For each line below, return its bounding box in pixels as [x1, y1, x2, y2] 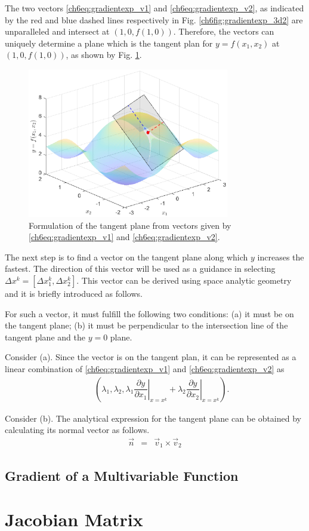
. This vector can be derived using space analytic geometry [76, 274, 292, 286]
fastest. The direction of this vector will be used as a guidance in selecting [5, 262, 276, 275]
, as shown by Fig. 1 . [66, 48, 142, 61]
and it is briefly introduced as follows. [5, 287, 143, 299]
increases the [257, 250, 304, 263]
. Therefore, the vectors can [173, 25, 274, 38]
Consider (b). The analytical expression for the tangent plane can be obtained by [5, 412, 301, 424]
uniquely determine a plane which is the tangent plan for [5, 36, 213, 49]
